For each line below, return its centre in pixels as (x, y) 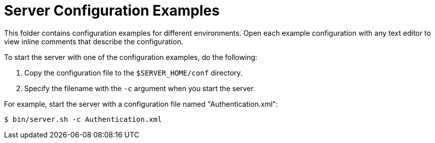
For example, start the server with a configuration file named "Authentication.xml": (141, 104)
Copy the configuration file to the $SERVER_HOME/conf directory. (134, 73)
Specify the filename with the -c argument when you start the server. (140, 88)
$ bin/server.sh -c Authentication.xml (83, 119)
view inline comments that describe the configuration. (94, 41)
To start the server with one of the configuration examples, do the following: (131, 57)
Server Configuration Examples (112, 11)
